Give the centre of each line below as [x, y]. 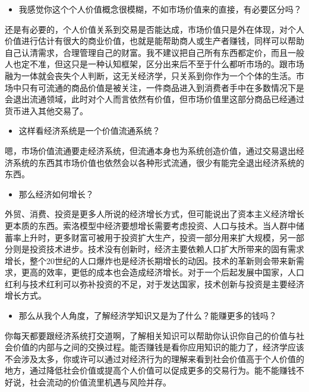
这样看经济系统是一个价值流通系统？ [89, 131]
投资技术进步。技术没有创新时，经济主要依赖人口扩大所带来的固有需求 [167, 249]
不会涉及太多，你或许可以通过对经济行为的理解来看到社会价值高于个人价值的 [154, 358]
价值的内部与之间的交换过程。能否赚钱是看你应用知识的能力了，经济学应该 [158, 347]
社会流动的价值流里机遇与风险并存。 [100, 382]
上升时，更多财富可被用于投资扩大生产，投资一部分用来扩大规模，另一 [158, 237]
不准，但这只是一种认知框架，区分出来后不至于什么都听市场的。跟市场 [167, 64]
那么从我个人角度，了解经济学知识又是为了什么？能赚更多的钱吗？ [148, 316]
